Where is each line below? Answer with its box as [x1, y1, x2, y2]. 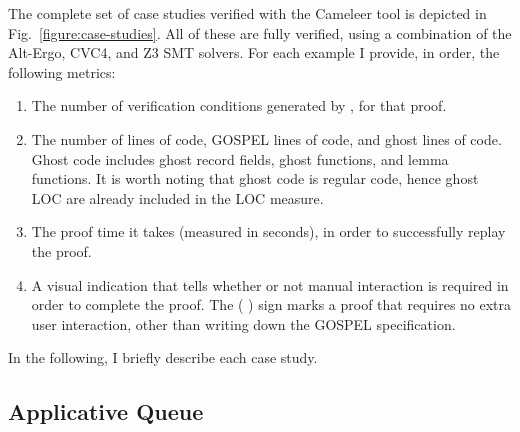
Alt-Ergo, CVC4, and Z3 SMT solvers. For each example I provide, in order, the [8, 42, 500, 63]
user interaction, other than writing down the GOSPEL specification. [31, 313, 456, 334]
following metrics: [8, 61, 116, 82]
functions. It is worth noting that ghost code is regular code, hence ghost [31, 168, 479, 189]
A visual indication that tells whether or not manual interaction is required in [31, 274, 509, 295]
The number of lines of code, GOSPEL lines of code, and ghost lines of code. [31, 128, 502, 149]
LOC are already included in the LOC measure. [31, 187, 324, 208]
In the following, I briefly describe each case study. [8, 347, 318, 368]
